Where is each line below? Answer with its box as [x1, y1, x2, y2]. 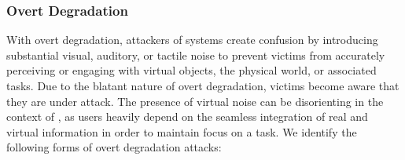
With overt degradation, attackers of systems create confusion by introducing [6, 31, 378, 48]
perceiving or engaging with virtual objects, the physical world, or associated [6, 62, 377, 78]
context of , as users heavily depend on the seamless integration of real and [6, 108, 368, 125]
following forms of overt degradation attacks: [6, 139, 222, 155]
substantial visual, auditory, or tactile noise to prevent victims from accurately [6, 46, 385, 63]
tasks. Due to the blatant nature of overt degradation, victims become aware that [6, 78, 399, 93]
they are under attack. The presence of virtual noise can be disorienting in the [6, 93, 384, 109]
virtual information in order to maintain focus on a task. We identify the [6, 123, 357, 140]
